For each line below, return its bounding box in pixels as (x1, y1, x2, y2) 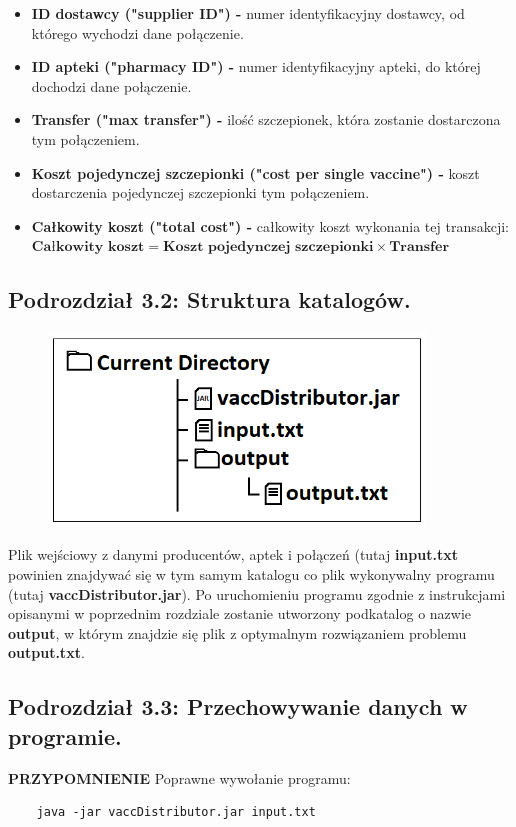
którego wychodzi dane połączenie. (31, 22, 244, 43)
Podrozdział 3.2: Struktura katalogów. (8, 284, 411, 315)
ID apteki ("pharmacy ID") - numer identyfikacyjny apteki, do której (31, 56, 481, 77)
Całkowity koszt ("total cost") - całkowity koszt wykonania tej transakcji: (31, 215, 509, 236)
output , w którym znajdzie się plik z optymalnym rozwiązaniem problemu (8, 622, 467, 643)
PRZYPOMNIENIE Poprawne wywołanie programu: (8, 767, 351, 788)
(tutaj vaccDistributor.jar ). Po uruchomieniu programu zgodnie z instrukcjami (8, 583, 506, 604)
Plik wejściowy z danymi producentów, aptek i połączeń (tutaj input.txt (8, 544, 458, 565)
